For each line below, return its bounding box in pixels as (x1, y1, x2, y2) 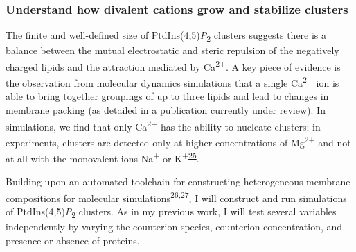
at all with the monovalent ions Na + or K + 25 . (6, 149, 199, 165)
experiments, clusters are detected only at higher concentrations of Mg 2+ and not (6, 133, 351, 149)
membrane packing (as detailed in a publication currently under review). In (6, 103, 326, 117)
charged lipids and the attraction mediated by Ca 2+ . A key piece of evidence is (6, 57, 341, 74)
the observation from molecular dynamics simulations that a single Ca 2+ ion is (6, 74, 339, 90)
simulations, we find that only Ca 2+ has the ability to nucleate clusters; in (6, 117, 321, 133)
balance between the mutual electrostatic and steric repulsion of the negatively (6, 43, 339, 58)
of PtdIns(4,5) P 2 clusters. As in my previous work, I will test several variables (6, 204, 337, 221)
